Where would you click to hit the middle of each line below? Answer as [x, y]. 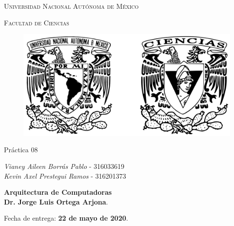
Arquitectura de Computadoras [58, 192]
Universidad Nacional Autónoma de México [71, 6]
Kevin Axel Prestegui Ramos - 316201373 [65, 175]
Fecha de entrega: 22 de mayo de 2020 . [66, 218]
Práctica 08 [21, 150]
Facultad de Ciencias [37, 22]
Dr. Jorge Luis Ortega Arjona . [56, 201]
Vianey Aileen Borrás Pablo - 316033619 [64, 166]
